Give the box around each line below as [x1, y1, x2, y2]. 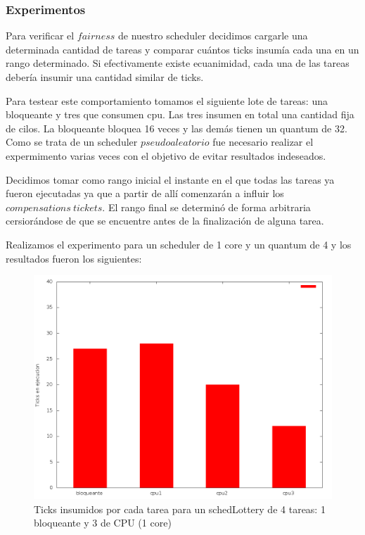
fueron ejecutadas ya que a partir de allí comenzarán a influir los [6, 186, 284, 201]
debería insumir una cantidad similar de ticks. [6, 70, 204, 84]
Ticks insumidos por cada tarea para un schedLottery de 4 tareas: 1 [34, 501, 326, 516]
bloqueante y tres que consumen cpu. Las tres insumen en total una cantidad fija [6, 107, 354, 122]
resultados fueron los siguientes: [6, 251, 142, 265]
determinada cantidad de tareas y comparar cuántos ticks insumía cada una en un [6, 42, 359, 56]
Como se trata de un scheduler [6, 134, 138, 149]
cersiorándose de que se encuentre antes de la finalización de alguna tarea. [6, 213, 324, 228]
